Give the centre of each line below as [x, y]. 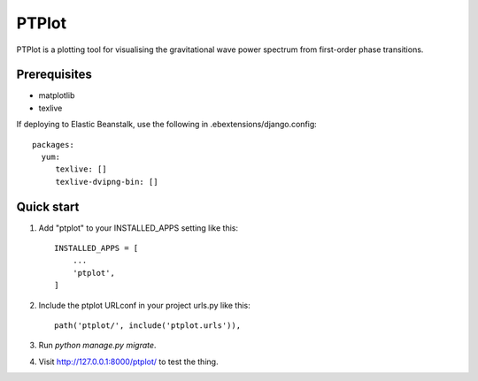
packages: [53, 145]
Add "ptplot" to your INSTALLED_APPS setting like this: [139, 228]
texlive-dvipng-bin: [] [107, 182]
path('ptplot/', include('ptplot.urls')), [148, 326]
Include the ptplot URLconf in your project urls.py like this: [145, 305]
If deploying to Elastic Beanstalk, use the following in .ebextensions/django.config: [167, 125]
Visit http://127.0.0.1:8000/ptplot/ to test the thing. [128, 362]
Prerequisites [54, 75]
